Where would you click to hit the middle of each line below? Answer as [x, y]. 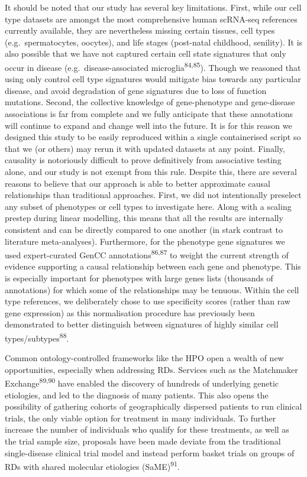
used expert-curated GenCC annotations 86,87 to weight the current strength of [147, 254]
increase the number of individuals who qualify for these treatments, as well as [147, 429]
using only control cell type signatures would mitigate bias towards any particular [153, 79]
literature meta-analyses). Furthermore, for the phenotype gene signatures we [145, 241]
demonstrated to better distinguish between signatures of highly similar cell [142, 324]
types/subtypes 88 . [37, 337]
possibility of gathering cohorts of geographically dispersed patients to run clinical [153, 406]
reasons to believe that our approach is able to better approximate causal [138, 183]
